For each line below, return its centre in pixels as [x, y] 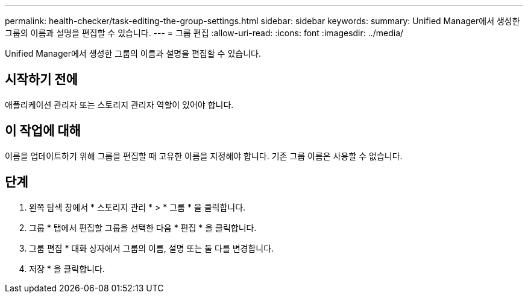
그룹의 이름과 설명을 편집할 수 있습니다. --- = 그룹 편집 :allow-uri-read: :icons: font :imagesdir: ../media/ [204, 33]
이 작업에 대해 [43, 131]
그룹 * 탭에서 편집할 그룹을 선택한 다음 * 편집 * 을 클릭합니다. [143, 227]
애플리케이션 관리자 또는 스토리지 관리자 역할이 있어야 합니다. [119, 104]
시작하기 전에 [41, 80]
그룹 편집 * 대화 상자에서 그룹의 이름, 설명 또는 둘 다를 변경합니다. [152, 248]
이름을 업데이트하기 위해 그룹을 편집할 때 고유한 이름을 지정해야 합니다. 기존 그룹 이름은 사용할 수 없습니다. [204, 156]
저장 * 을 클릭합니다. [67, 268]
